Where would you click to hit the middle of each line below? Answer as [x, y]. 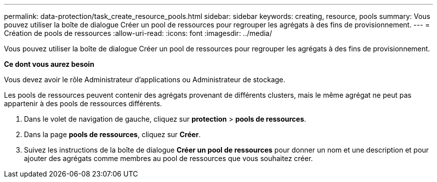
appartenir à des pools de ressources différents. [83, 103]
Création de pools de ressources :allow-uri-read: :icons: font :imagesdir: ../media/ [138, 33]
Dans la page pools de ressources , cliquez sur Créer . [112, 134]
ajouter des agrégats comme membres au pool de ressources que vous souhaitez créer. [169, 158]
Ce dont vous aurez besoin [49, 64]
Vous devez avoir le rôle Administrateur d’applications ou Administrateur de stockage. [145, 80]
